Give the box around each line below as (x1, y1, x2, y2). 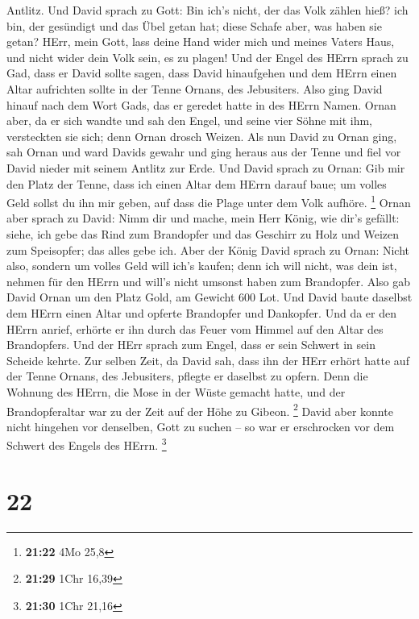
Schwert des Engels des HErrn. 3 (6, 434, 167, 453)
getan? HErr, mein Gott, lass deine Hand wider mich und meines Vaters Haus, (6, 33, 395, 50)
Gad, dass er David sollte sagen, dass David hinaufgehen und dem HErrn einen (6, 64, 397, 81)
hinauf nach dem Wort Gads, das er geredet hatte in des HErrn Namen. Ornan (6, 96, 396, 113)
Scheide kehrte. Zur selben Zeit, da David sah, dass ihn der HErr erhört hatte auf (6, 351, 409, 368)
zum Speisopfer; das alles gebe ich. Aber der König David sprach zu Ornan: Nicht (6, 241, 410, 258)
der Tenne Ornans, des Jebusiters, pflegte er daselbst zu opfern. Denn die (6, 368, 368, 384)
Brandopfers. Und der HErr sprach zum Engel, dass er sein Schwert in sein (6, 336, 375, 353)
